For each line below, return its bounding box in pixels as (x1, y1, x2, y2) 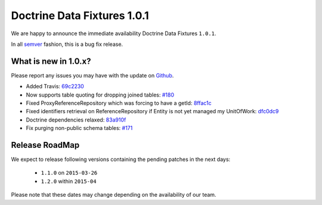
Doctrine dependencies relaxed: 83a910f (26, 116, 126, 123)
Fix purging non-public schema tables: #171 (26, 125, 133, 132)
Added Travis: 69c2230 (26, 83, 85, 90)
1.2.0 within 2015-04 (41, 178, 97, 185)
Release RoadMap (11, 140, 80, 150)
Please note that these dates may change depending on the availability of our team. (11, 191, 216, 198)
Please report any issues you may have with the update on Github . (11, 72, 174, 79)
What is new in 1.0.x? (11, 56, 91, 66)
